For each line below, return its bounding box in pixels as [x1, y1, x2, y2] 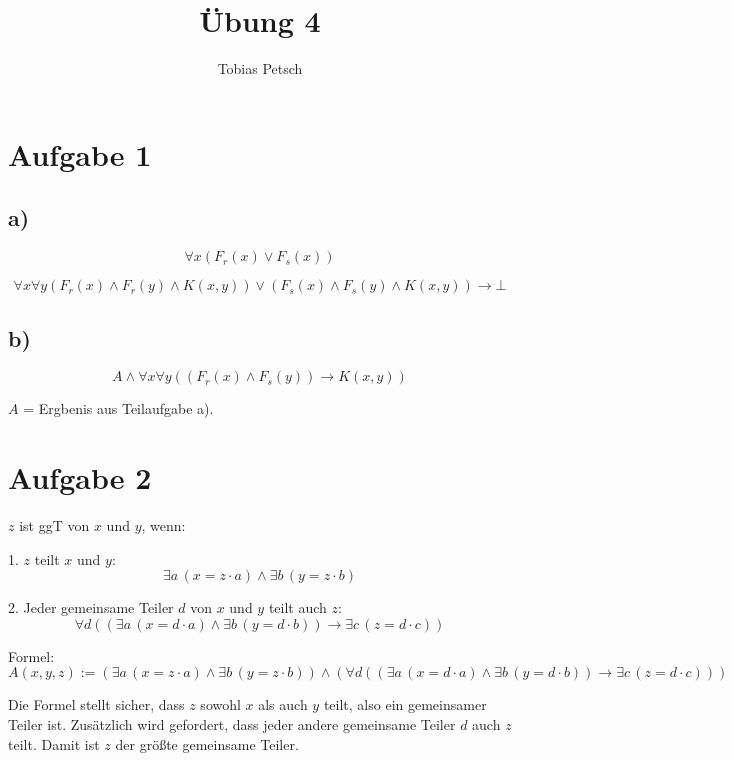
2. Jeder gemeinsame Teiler [8, 597, 174, 618]
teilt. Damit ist [8, 733, 100, 754]
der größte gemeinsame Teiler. [115, 733, 299, 754]
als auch [258, 694, 308, 715]
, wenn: [141, 515, 186, 536]
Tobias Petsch [217, 58, 303, 79]
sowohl [200, 694, 241, 715]
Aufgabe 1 [8, 133, 152, 174]
